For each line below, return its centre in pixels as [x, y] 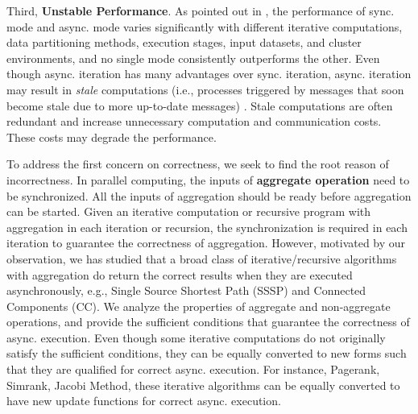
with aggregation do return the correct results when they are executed [180, 274]
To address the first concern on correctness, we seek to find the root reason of [198, 164]
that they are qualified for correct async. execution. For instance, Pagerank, [193, 369]
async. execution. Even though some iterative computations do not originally [196, 337]
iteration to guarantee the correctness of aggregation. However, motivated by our [206, 243]
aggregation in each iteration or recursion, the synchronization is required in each [207, 227]
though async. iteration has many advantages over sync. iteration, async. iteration [209, 74]
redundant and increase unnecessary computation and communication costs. [194, 121]
